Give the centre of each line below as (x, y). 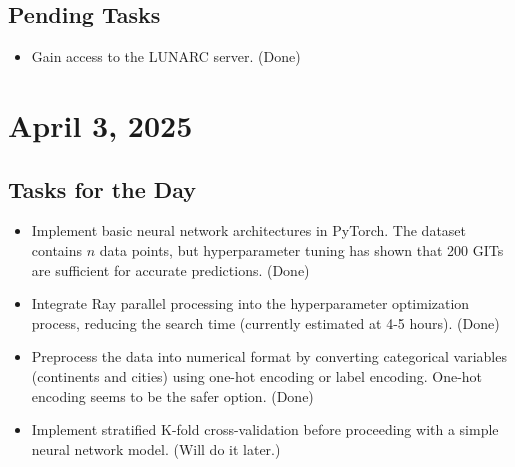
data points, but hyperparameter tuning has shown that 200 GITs (301, 249)
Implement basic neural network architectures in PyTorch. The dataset (249, 230)
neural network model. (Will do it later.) (156, 448)
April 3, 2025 (100, 124)
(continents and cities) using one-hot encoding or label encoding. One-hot (257, 375)
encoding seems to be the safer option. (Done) (172, 395)
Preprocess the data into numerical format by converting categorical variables (269, 356)
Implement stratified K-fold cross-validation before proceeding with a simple (265, 429)
